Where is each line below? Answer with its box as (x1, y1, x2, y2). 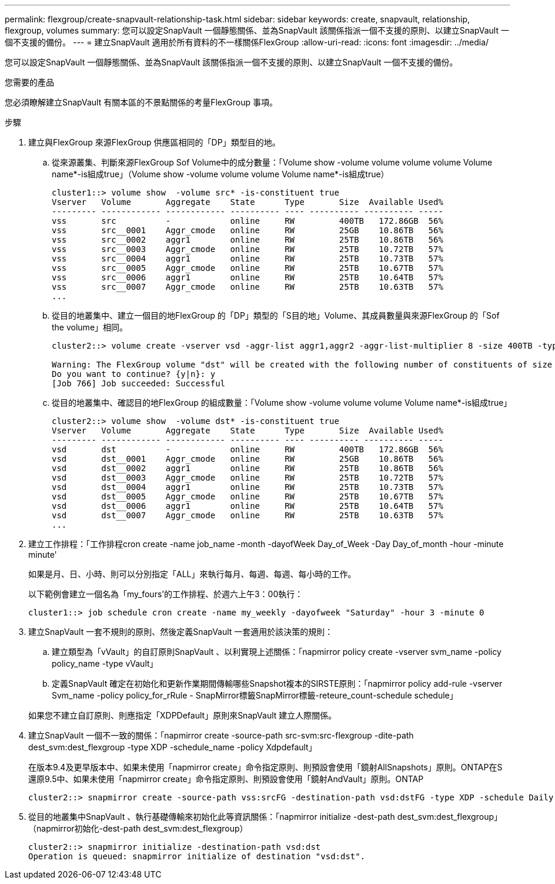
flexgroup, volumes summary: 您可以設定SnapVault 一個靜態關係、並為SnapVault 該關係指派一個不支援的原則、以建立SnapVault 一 (5, 25, 509, 35)
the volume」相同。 (52, 322, 128, 332)
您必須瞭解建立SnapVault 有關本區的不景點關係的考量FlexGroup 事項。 (5, 97, 277, 107)
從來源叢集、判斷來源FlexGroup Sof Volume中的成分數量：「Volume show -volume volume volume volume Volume (52, 157, 493, 167)
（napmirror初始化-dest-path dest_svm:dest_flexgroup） (28, 823, 248, 833)
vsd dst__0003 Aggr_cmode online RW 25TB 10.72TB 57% (52, 473, 443, 482)
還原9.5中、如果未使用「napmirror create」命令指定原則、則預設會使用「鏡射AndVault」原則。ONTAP (28, 774, 424, 784)
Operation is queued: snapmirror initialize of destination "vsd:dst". (28, 852, 366, 861)
